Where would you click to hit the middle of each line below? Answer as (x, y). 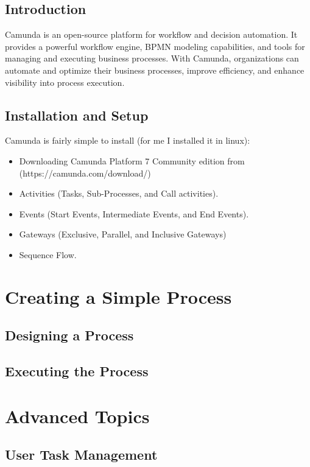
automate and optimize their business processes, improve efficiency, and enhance (155, 70)
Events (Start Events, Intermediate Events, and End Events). (134, 213)
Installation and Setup (77, 115)
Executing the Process (77, 371)
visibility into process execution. (65, 82)
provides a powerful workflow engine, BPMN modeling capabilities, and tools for (155, 46)
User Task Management (81, 455)
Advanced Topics (77, 416)
